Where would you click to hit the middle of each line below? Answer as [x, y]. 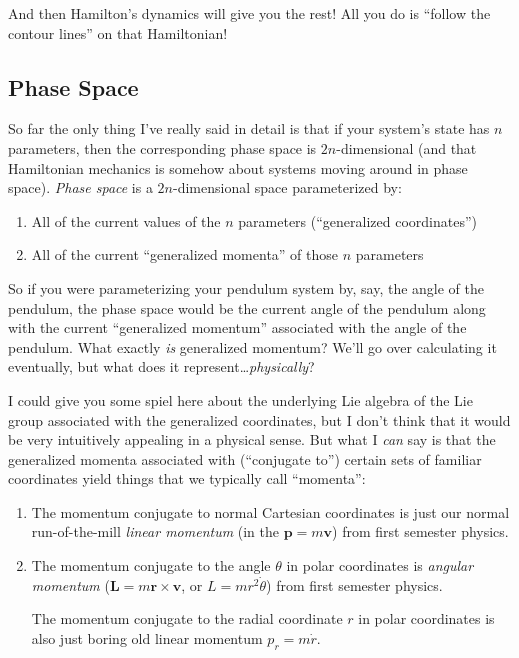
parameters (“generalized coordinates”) [357, 220]
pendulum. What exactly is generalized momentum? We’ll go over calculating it [252, 346]
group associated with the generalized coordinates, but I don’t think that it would [259, 419]
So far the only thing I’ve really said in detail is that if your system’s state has [249, 128]
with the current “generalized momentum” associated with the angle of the [237, 327]
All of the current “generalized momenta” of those [185, 254]
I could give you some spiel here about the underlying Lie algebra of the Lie [240, 399]
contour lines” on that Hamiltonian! [118, 32]
